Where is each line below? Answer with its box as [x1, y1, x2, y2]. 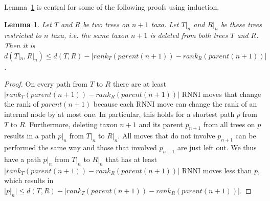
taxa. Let [151, 18, 179, 29]
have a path [4, 153, 41, 164]
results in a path [4, 130, 56, 141]
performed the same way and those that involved [4, 142, 157, 153]
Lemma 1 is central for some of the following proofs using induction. [4, 2, 219, 12]
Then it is [4, 39, 35, 50]
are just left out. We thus [177, 142, 257, 153]
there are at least [112, 78, 167, 89]
